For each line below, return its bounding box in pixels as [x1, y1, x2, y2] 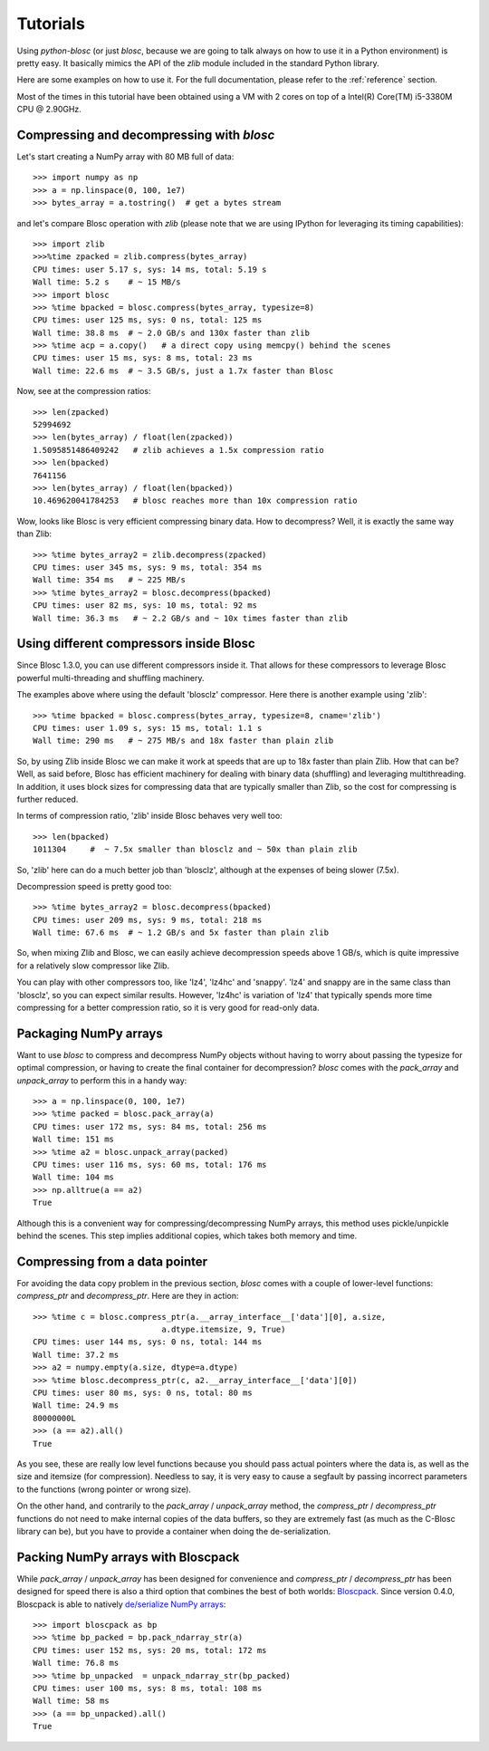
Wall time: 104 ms [33, 1172, 115, 1182]
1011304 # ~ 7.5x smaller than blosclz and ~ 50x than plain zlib [33, 844, 358, 855]
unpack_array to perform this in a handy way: [16, 1074, 187, 1086]
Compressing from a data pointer [16, 1254, 208, 1269]
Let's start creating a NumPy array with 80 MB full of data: [16, 151, 235, 162]
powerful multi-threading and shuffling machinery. [16, 672, 205, 683]
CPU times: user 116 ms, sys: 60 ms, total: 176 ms [33, 1159, 267, 1170]
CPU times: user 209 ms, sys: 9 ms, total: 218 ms [33, 915, 263, 925]
